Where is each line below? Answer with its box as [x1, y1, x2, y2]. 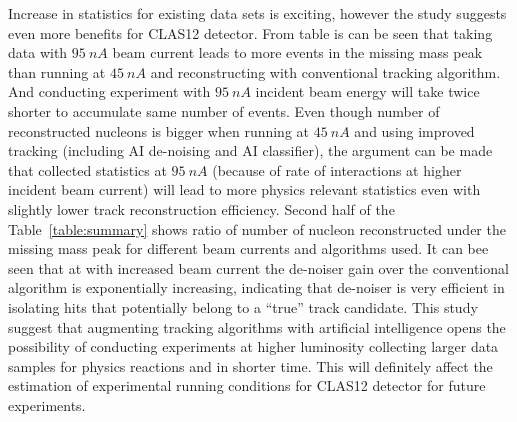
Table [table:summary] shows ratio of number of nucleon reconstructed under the [8, 218, 506, 239]
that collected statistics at [8, 159, 167, 180]
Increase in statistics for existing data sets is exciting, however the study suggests [8, 3, 507, 23]
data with [8, 42, 68, 63]
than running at [8, 61, 106, 82]
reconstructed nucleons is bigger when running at [8, 120, 310, 141]
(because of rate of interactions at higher [212, 159, 462, 180]
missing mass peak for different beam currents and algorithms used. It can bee [8, 238, 489, 259]
